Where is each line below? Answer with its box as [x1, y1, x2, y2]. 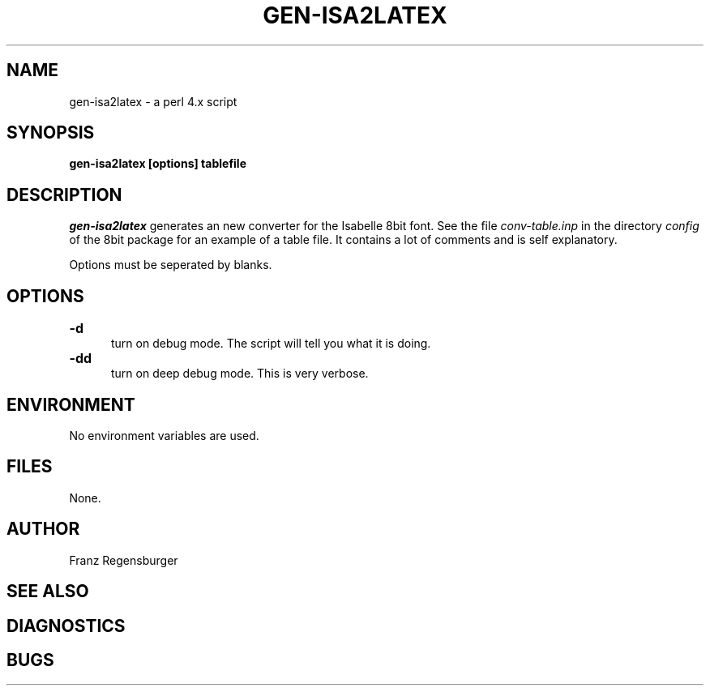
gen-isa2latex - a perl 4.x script [69, 94, 237, 109]
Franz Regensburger [69, 553, 178, 567]
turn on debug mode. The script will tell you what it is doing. [111, 336, 431, 351]
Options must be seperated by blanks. [69, 258, 272, 272]
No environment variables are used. [69, 428, 259, 442]
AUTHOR [6, 519, 80, 540]
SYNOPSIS [6, 122, 95, 143]
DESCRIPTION [6, 184, 122, 205]
